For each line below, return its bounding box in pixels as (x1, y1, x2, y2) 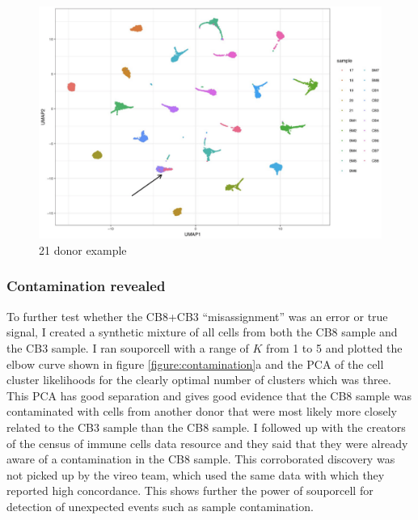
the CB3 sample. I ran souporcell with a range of (6, 339, 249, 356)
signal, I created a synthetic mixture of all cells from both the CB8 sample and (6, 323, 398, 340)
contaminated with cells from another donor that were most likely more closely (6, 403, 397, 420)
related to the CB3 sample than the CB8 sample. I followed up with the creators (6, 418, 406, 435)
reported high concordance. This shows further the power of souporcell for (6, 482, 374, 499)
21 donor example (39, 241, 127, 258)
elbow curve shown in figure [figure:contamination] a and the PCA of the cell (6, 355, 384, 372)
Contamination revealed (6, 276, 166, 296)
